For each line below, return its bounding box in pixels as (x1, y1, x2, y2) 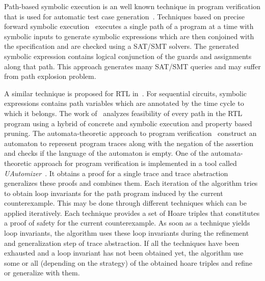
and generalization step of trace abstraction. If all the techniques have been (4, 237, 240, 248)
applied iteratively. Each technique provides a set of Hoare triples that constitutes (4, 207, 260, 218)
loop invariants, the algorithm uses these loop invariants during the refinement (4, 228, 249, 238)
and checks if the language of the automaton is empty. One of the (4, 148, 209, 158)
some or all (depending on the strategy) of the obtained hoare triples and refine (4, 257, 252, 268)
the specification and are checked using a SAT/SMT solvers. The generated (4, 41, 239, 51)
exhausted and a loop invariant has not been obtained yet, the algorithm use (4, 247, 244, 258)
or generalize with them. (4, 267, 80, 278)
